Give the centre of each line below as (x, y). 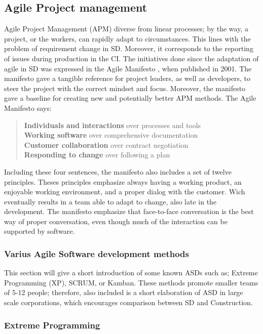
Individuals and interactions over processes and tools (112, 125)
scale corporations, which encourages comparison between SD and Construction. (128, 302)
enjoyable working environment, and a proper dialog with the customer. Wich (125, 192)
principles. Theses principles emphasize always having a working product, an (123, 181)
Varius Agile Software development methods (97, 254)
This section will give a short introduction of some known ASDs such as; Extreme (131, 273)
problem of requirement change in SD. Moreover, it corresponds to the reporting (129, 48)
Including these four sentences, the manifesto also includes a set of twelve (118, 171)
